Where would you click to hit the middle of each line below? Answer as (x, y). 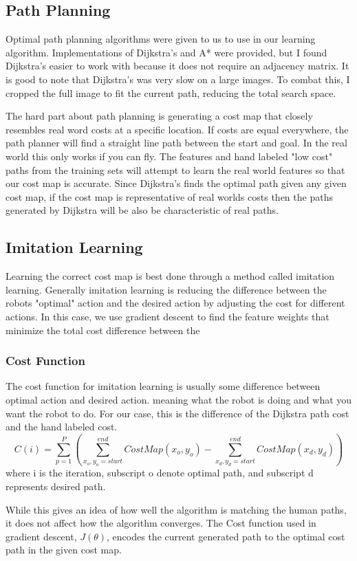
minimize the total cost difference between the (103, 330)
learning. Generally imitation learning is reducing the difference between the (166, 289)
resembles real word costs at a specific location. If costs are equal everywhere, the (177, 129)
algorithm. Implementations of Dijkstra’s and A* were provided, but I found (166, 52)
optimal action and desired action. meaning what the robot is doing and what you (179, 399)
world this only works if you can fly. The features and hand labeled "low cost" (169, 156)
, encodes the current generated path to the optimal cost (226, 536)
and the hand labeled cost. (62, 427)
